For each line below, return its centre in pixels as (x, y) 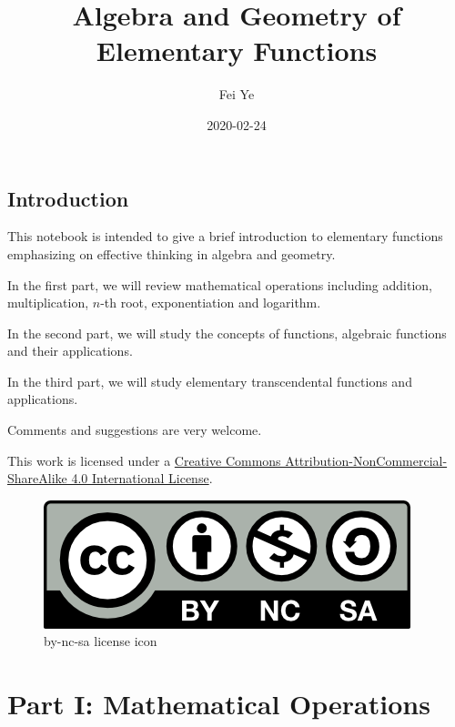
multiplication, (48, 303)
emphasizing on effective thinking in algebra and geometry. (172, 253)
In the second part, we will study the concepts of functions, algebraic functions (227, 333)
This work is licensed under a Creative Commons (144, 460)
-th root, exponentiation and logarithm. (211, 303)
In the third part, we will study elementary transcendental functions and (210, 381)
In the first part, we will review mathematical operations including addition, (220, 284)
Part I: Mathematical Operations (219, 704)
